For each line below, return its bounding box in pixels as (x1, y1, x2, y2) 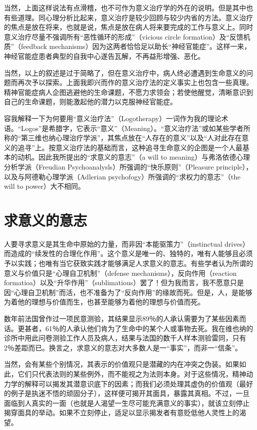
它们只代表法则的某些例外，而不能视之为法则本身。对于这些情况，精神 (17, 368, 246, 379)
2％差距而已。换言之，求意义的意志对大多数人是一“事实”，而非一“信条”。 (4, 342, 242, 352)
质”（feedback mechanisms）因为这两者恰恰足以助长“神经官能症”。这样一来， (4, 41, 251, 51)
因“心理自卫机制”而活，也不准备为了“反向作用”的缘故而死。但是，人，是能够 (4, 287, 253, 297)
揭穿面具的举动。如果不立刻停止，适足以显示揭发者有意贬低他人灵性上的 (4, 407, 239, 418)
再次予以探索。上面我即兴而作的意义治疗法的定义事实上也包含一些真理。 (17, 77, 253, 87)
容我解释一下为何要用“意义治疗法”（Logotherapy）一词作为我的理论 (4, 113, 221, 123)
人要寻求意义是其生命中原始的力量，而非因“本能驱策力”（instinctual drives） (4, 238, 250, 249)
